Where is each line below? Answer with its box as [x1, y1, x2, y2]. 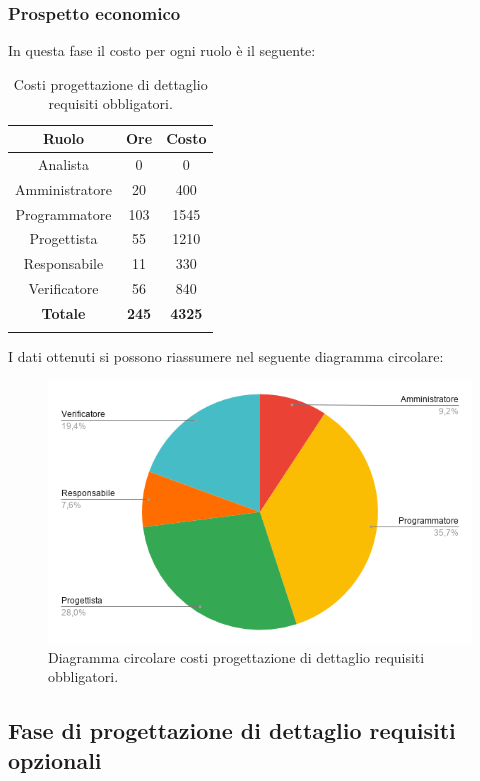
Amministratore [15, 178, 112, 199]
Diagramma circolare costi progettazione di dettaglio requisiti [48, 646, 425, 667]
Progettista [29, 228, 98, 249]
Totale [41, 302, 86, 323]
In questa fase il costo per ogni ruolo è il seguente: [8, 40, 316, 61]
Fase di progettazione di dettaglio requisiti [8, 715, 456, 746]
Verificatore [28, 278, 99, 299]
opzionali [8, 744, 102, 775]
